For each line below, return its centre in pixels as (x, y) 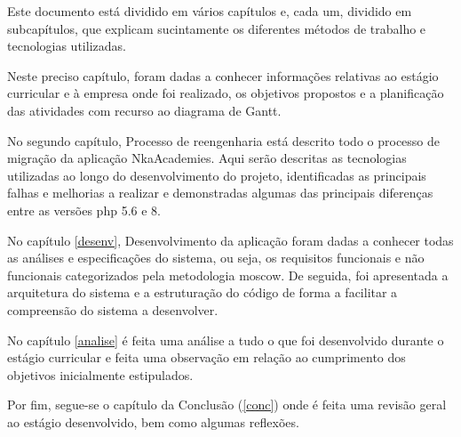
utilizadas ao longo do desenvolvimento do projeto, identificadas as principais (217, 175)
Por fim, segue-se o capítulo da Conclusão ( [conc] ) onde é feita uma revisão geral (227, 405)
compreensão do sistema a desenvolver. (113, 309)
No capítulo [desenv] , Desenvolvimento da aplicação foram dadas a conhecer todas (230, 240)
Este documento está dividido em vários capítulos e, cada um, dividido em (210, 11)
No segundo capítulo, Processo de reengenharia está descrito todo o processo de (224, 140)
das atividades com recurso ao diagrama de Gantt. (144, 110)
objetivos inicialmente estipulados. (100, 374)
